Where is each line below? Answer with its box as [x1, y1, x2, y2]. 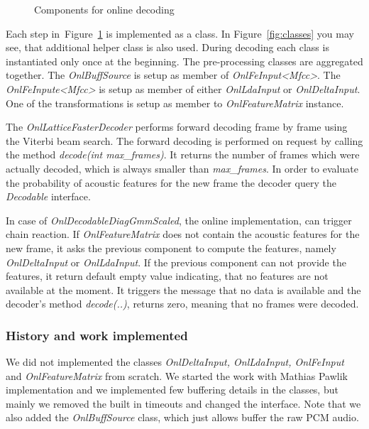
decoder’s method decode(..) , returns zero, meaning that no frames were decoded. [6, 296, 359, 311]
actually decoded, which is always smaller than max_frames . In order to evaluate [6, 161, 358, 175]
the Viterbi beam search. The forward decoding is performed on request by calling [6, 133, 363, 148]
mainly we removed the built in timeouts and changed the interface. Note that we [6, 396, 361, 411]
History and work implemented [6, 326, 188, 344]
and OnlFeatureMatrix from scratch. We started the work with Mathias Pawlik [6, 368, 348, 383]
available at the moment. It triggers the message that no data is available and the [6, 282, 361, 297]
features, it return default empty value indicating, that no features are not [6, 268, 329, 283]
